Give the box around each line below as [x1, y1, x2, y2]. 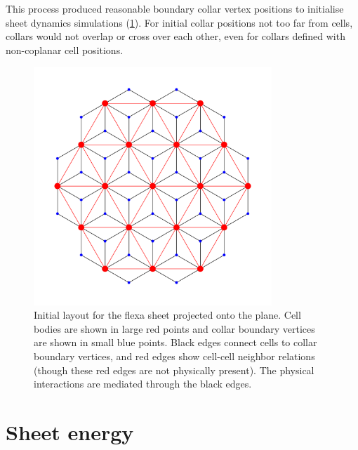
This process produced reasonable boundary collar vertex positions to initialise [6, 1, 344, 15]
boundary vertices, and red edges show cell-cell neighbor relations [34, 348, 315, 363]
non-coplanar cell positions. [6, 42, 124, 57]
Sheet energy [6, 417, 134, 446]
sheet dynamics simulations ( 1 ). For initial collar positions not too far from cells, [6, 15, 353, 29]
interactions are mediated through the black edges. [34, 376, 252, 391]
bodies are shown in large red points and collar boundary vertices [34, 321, 315, 336]
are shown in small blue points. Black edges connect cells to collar [34, 335, 317, 350]
